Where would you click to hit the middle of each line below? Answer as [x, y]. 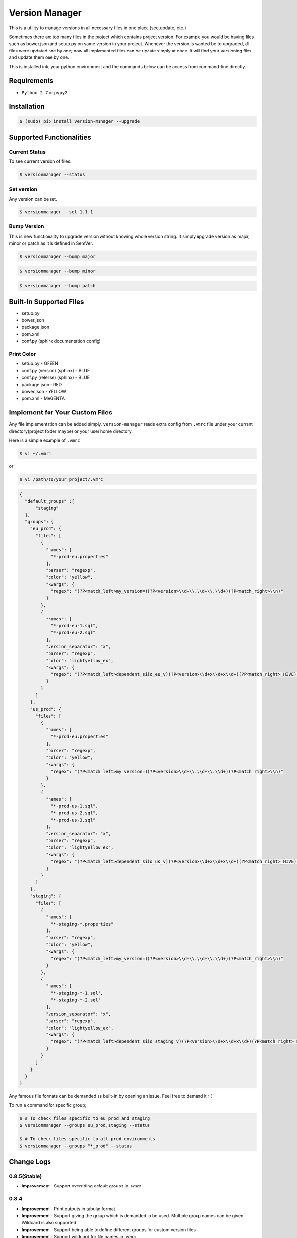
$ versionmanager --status [52, 175]
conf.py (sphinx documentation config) [61, 341]
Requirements [31, 81]
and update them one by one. [39, 57]
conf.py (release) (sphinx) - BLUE [56, 378]
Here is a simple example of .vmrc [45, 440]
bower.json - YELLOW [44, 391]
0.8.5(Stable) [25, 1176]
